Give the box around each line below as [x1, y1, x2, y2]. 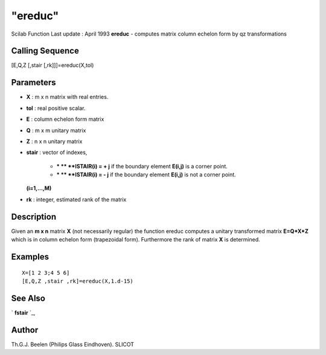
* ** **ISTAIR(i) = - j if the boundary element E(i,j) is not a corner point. [56, 171, 237, 178]
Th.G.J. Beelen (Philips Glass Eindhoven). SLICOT [11, 341, 135, 348]
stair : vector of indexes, [26, 149, 88, 156]
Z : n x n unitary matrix [26, 138, 83, 145]
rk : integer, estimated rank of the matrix [26, 196, 127, 203]
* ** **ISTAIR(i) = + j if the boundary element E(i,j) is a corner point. [56, 162, 228, 170]
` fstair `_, [11, 309, 36, 316]
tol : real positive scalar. [26, 104, 86, 112]
